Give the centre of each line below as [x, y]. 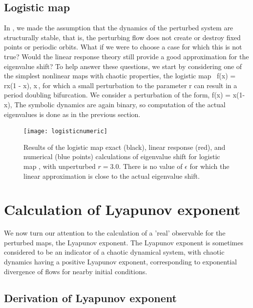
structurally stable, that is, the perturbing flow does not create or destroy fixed [122, 37]
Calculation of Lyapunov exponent [122, 209]
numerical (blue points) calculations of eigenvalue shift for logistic [122, 156]
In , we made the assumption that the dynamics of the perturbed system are [119, 28]
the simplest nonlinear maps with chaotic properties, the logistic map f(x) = [120, 76]
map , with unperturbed [60, 166]
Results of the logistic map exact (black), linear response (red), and [125, 147]
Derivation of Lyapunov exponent [90, 297]
